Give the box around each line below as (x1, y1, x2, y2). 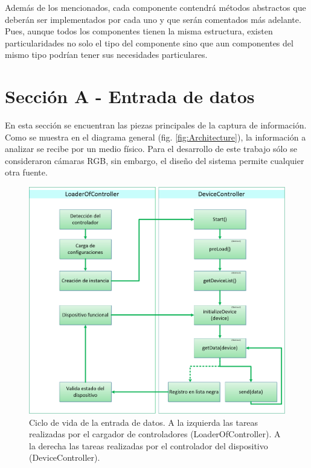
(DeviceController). (29, 451, 100, 464)
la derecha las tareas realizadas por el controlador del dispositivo (29, 439, 268, 452)
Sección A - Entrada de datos (5, 84, 255, 109)
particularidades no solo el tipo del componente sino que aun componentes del (5, 36, 293, 49)
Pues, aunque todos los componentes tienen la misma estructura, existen (5, 25, 273, 37)
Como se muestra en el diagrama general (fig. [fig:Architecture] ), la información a (5, 130, 306, 143)
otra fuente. (5, 166, 48, 179)
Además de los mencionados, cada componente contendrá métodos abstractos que (5, 1, 306, 13)
